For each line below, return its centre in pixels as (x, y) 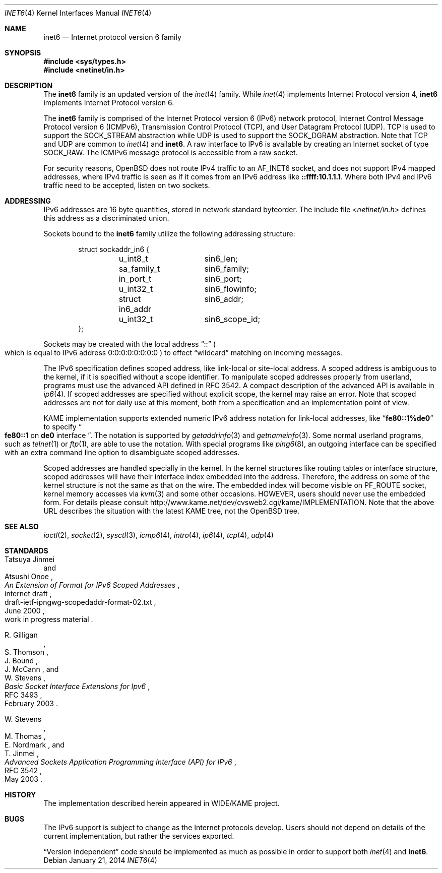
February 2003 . (31, 703)
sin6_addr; (224, 299)
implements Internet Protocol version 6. (109, 103)
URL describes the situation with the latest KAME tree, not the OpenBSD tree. (172, 511)
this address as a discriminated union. (106, 218)
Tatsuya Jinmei (30, 559)
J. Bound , (21, 661)
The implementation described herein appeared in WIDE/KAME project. (162, 803)
